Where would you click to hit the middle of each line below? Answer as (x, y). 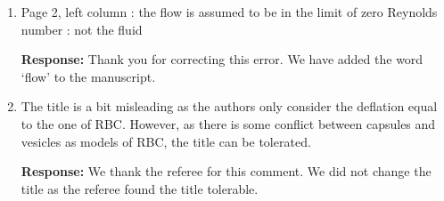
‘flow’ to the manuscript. (88, 76)
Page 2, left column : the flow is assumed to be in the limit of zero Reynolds (229, 12)
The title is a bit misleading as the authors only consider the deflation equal (229, 106)
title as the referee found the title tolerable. (140, 188)
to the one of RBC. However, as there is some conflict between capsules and (228, 123)
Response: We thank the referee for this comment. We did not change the (226, 171)
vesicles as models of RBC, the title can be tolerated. (166, 141)
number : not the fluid (82, 29)
